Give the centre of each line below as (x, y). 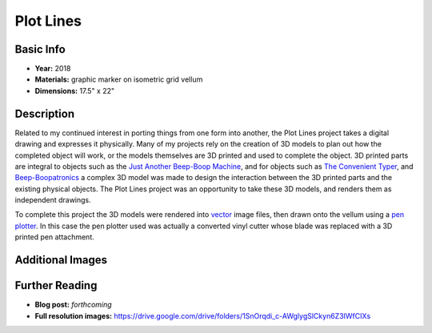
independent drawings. (53, 200)
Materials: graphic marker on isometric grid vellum (119, 79)
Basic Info (40, 49)
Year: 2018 (53, 69)
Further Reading (56, 285)
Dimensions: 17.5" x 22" (75, 90)
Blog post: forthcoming (73, 305)
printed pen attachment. (55, 237)
